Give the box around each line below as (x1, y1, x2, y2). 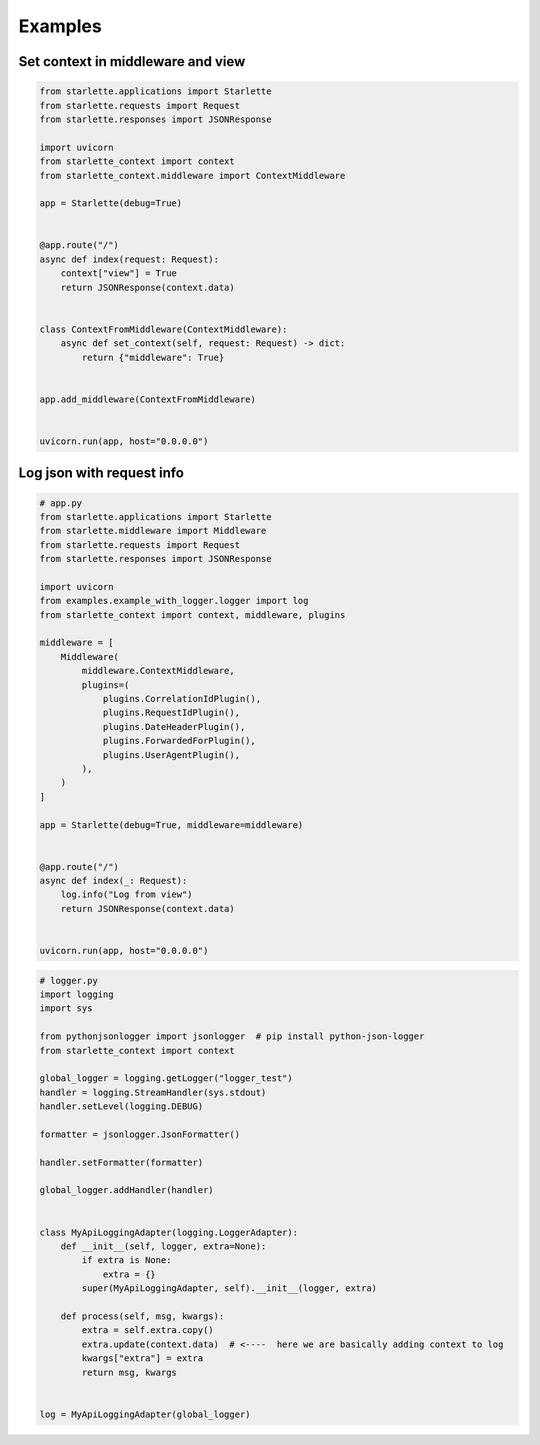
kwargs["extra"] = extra (81, 1353, 204, 1364)
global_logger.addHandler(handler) (39, 1185, 214, 1196)
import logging (39, 988, 114, 1000)
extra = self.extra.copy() (81, 1325, 214, 1336)
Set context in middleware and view (18, 53, 246, 70)
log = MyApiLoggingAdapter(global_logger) (39, 1408, 251, 1420)
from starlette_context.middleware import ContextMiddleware (39, 170, 346, 181)
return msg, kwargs (81, 1366, 177, 1378)
